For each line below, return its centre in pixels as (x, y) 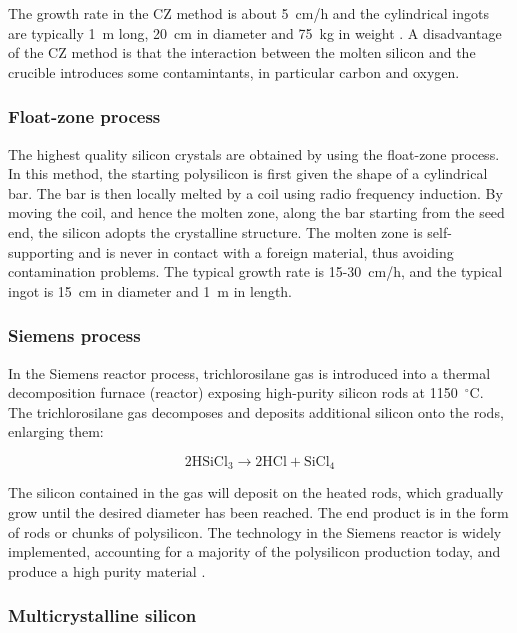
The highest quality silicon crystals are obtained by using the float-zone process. (254, 153)
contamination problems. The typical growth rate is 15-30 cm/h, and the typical (255, 271)
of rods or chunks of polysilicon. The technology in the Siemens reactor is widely (255, 531)
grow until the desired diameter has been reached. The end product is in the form (258, 511)
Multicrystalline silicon (102, 615)
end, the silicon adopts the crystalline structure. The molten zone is (215, 231)
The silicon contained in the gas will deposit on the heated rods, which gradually (256, 492)
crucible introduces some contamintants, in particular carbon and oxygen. (234, 71)
